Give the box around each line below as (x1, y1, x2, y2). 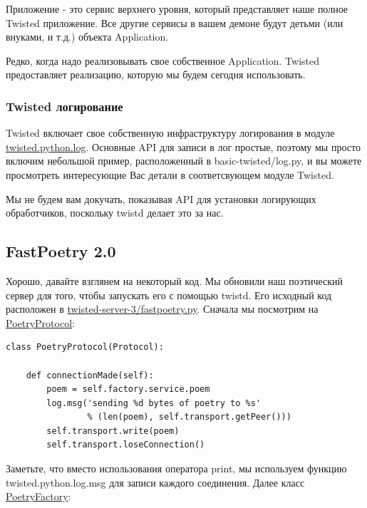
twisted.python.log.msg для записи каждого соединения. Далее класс (6, 475, 305, 489)
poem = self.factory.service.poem (46, 384, 210, 395)
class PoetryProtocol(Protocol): (6, 342, 164, 353)
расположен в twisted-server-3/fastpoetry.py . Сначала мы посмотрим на (6, 301, 319, 316)
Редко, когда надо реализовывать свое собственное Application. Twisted (6, 53, 320, 68)
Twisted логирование (6, 97, 123, 115)
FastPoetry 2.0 (6, 240, 116, 262)
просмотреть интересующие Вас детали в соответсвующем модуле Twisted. (6, 167, 334, 182)
